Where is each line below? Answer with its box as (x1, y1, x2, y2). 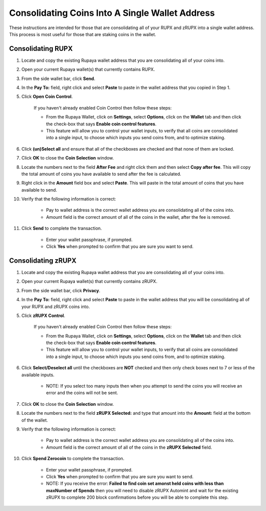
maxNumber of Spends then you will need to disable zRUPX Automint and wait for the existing (46, 487, 238, 493)
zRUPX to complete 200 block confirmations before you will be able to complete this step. (46, 494, 229, 501)
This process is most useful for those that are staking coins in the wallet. (9, 31, 156, 37)
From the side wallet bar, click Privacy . (21, 287, 100, 293)
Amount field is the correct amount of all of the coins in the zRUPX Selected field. (46, 444, 212, 450)
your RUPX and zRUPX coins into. (21, 304, 90, 310)
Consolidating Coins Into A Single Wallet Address (9, 7, 215, 18)
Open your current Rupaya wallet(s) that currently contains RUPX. (21, 67, 155, 73)
